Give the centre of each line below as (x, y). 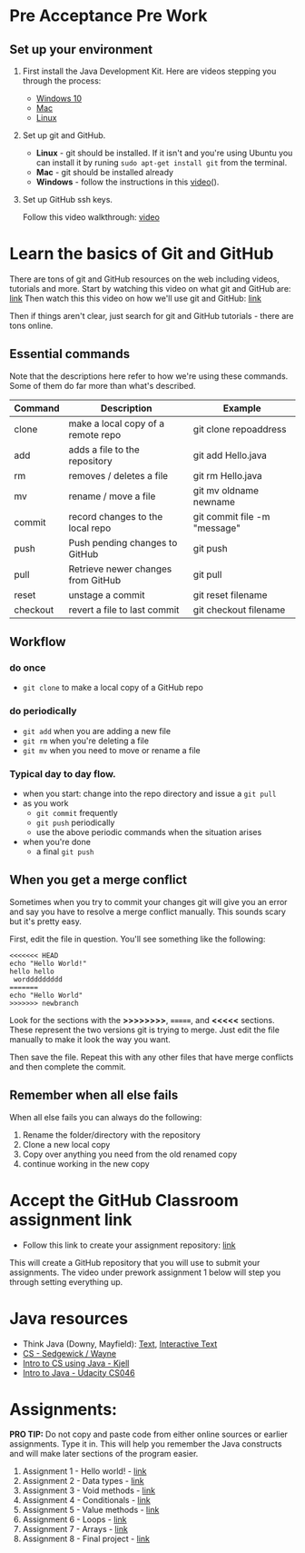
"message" (216, 528)
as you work (45, 803)
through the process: (62, 81)
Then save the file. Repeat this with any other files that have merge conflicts (152, 1057)
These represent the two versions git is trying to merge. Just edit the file (144, 1030)
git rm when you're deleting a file (86, 741)
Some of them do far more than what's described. (103, 385)
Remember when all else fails (94, 1095)
